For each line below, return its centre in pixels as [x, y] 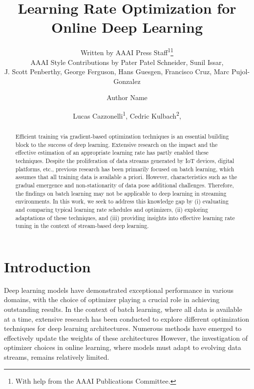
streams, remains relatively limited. [57, 357]
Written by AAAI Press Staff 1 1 [127, 51]
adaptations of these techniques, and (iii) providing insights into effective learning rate [125, 217]
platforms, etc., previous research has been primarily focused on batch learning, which [125, 169]
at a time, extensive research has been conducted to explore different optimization [127, 318]
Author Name [127, 97]
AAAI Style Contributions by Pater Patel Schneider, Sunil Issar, [127, 62]
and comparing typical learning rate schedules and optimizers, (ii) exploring [112, 209]
